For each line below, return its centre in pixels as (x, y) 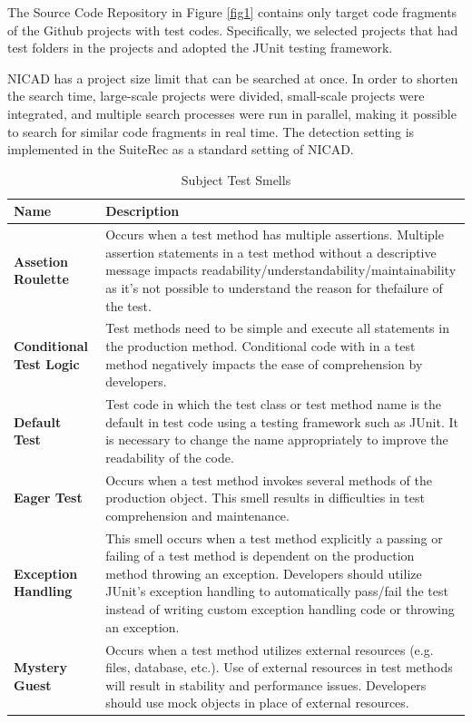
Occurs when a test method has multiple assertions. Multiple (275, 234)
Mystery (40, 667)
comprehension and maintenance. (197, 515)
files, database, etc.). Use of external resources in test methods (279, 667)
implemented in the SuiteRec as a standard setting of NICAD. (181, 149)
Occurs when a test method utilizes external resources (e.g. (270, 649)
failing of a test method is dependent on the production (260, 556)
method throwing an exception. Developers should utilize (264, 573)
